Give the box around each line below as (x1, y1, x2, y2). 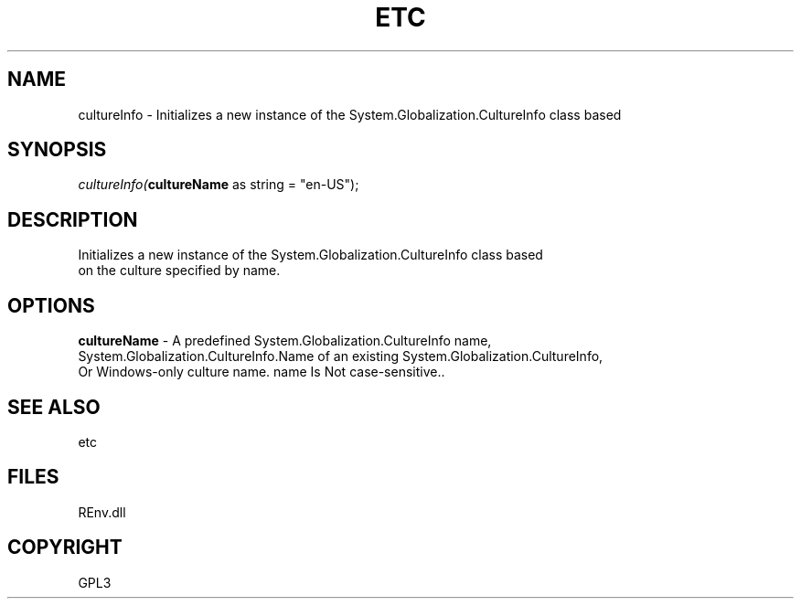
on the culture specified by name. (78, 262, 281, 279)
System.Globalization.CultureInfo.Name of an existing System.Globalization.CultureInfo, (78, 348, 603, 365)
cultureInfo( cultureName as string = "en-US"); (78, 176, 359, 193)
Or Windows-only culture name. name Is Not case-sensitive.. (78, 364, 445, 380)
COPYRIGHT (7, 536, 123, 559)
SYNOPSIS (7, 138, 107, 162)
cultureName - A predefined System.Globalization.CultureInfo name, (78, 333, 492, 349)
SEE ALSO (7, 395, 101, 419)
